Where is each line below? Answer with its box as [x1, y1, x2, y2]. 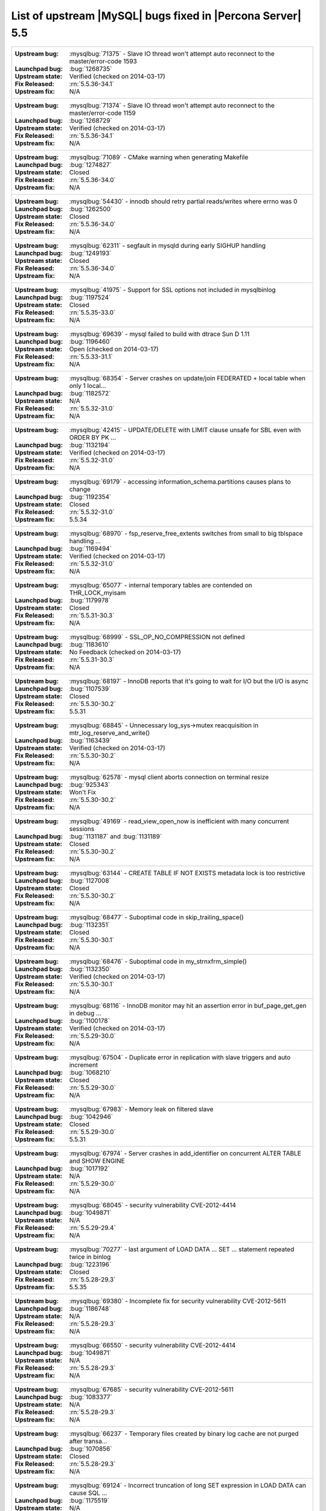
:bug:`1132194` [69, 441, 110, 450]
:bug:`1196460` [69, 337, 112, 346]
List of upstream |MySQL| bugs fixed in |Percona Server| [11, 9, 302, 22]
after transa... [69, 1437, 107, 1446]
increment [69, 1061, 98, 1069]
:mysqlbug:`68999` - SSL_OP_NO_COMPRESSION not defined [69, 633, 245, 641]
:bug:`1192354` [69, 493, 112, 501]
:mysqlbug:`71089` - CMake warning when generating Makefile [69, 153, 249, 161]
